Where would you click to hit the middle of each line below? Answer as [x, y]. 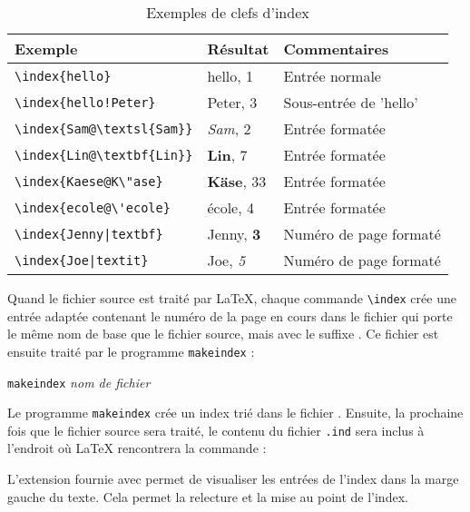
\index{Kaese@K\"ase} [89, 181]
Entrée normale [332, 76]
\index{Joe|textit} [82, 260]
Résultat [238, 49]
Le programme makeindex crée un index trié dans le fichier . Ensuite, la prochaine [235, 413]
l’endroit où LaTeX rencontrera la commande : [137, 448]
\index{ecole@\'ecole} [93, 207]
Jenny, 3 [234, 234]
